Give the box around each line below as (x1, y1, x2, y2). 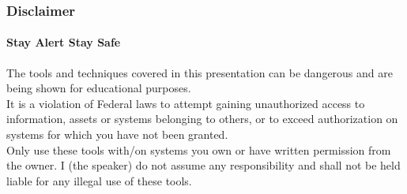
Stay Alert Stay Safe (6, 34, 121, 50)
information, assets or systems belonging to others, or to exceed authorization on (6, 110, 398, 127)
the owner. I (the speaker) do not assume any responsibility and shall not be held (6, 157, 401, 173)
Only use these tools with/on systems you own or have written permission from (6, 141, 391, 158)
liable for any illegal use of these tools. (6, 172, 192, 188)
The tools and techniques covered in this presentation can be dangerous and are (6, 64, 393, 80)
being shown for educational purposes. (6, 80, 191, 96)
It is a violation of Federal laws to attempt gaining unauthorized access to (6, 95, 365, 111)
